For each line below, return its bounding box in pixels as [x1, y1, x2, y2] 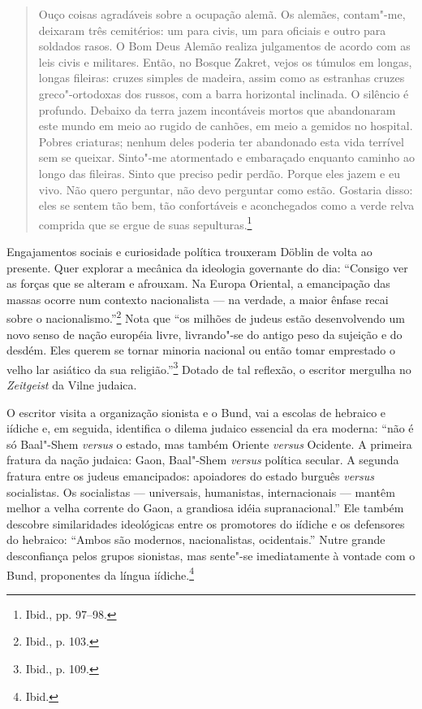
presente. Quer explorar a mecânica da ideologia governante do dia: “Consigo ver [6, 259, 408, 276]
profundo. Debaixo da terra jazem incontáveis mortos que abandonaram [38, 101, 396, 118]
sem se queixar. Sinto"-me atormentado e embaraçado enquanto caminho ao [38, 149, 415, 166]
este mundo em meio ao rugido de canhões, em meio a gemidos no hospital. [38, 117, 413, 134]
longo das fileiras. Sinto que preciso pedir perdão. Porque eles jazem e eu [38, 164, 400, 181]
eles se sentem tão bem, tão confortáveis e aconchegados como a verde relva [38, 197, 415, 214]
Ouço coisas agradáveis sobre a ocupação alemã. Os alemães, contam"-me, [38, 6, 406, 22]
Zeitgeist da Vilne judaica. [6, 376, 137, 394]
